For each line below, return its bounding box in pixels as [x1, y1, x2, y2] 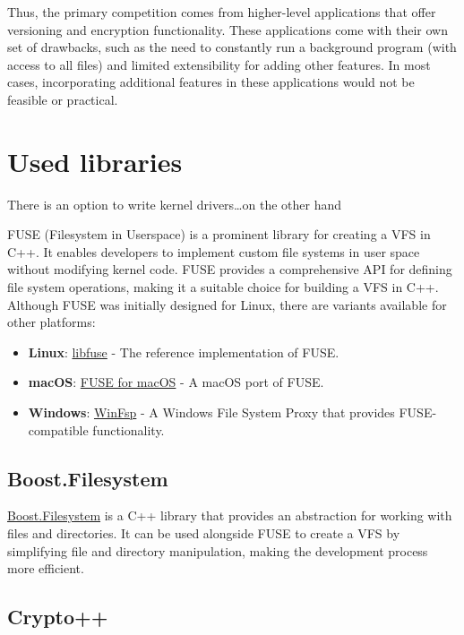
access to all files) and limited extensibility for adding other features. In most [7, 55, 431, 73]
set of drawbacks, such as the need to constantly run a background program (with [7, 38, 457, 56]
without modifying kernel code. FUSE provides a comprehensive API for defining [7, 260, 452, 279]
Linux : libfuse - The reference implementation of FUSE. [28, 342, 339, 361]
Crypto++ [7, 603, 108, 631]
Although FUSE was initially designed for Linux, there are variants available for [7, 295, 447, 313]
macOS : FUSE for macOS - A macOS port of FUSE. [28, 373, 324, 391]
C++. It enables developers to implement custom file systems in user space [7, 242, 420, 261]
